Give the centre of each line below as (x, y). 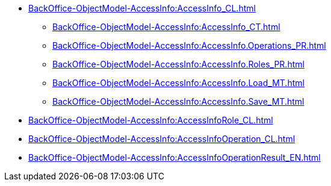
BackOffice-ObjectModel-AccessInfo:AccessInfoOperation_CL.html (162, 139)
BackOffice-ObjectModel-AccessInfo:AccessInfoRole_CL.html (151, 120)
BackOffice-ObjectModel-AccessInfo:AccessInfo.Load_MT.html (178, 83)
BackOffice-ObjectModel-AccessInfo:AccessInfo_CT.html (166, 27)
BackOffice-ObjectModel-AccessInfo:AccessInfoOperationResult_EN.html (175, 157)
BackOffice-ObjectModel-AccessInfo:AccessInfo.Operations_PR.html (189, 45)
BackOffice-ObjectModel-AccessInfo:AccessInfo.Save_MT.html (178, 101)
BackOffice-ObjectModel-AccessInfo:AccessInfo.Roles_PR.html (178, 64)
